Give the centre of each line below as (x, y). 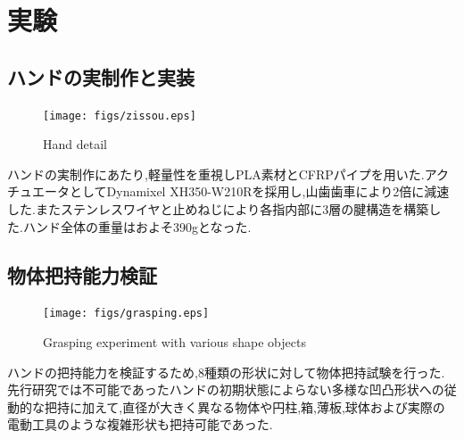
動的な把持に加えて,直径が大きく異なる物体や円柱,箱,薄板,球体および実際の (226, 406)
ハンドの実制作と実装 (101, 76)
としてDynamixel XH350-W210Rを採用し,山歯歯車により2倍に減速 (259, 191)
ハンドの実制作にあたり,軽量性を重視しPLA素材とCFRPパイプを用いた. (216, 174)
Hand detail (75, 144)
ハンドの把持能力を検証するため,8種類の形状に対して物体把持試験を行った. (226, 372)
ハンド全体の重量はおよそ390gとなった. (137, 226)
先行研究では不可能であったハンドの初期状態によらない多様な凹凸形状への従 (232, 389)
